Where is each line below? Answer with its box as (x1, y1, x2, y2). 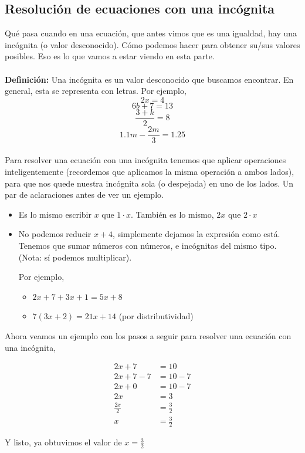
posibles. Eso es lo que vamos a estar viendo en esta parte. (5, 50, 215, 62)
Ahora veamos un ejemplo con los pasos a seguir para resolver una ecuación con (5, 330, 292, 342)
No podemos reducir (18, 228, 91, 240)
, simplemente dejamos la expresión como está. (113, 228, 280, 240)
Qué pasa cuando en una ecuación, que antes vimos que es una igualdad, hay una (5, 27, 297, 39)
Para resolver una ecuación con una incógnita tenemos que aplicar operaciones (5, 154, 286, 166)
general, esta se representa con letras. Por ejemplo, (5, 84, 187, 97)
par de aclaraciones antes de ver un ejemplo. (5, 188, 164, 201)
